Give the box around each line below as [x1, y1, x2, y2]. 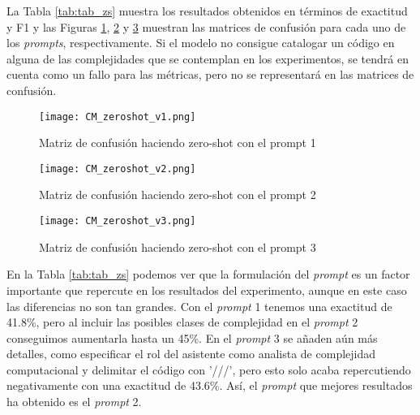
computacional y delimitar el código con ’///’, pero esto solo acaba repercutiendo [6, 361, 411, 378]
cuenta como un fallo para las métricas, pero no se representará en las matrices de [6, 66, 414, 83]
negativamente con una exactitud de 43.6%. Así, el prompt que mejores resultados [6, 377, 413, 394]
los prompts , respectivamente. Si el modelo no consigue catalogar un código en [6, 34, 395, 51]
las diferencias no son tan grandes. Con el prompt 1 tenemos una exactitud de [6, 297, 392, 314]
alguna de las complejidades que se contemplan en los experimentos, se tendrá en [6, 50, 409, 67]
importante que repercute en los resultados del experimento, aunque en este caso [6, 281, 407, 298]
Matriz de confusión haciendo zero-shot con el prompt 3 [39, 238, 316, 255]
